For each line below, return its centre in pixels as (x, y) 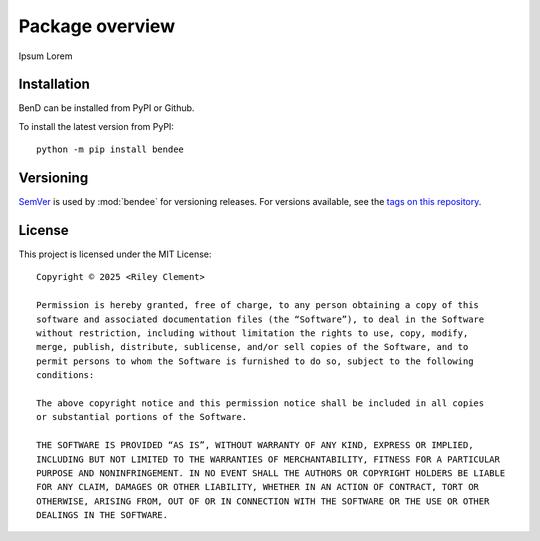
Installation (54, 84)
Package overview (96, 26)
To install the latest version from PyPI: (96, 126)
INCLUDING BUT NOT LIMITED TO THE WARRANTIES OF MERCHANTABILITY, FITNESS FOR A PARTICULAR (268, 459)
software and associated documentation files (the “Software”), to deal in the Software (260, 319)
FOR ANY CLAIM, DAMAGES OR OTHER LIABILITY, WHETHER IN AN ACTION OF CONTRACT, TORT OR (258, 487)
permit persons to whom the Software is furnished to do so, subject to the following (255, 361)
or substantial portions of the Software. (142, 417)
